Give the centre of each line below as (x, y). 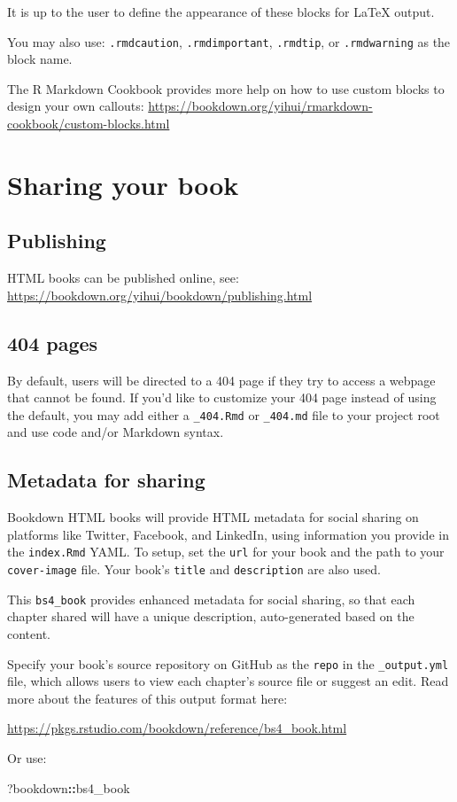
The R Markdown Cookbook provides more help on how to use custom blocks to (226, 88)
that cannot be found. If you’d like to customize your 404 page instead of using (222, 397)
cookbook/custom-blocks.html (89, 124)
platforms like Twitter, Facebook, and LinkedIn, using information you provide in (228, 534)
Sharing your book (123, 184)
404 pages (53, 343)
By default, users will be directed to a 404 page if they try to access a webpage (221, 380)
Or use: (27, 758)
